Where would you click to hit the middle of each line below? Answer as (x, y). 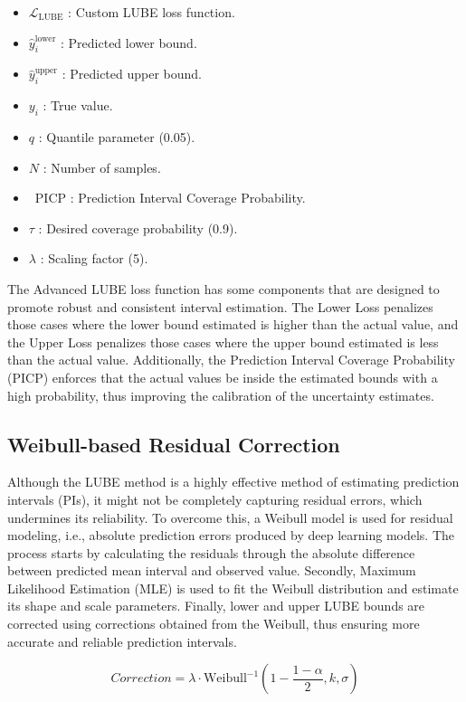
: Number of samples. (102, 167)
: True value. (78, 105)
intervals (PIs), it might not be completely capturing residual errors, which (215, 499)
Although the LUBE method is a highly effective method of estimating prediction (233, 482)
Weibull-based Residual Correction (174, 444)
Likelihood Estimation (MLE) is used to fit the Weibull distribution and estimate (233, 588)
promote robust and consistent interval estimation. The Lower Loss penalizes (220, 306)
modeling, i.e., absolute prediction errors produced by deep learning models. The (231, 535)
